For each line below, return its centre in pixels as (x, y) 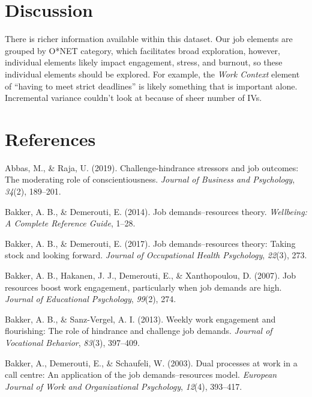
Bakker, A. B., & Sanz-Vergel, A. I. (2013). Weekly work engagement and (140, 319)
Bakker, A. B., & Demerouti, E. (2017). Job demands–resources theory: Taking (150, 243)
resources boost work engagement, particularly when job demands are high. (143, 287)
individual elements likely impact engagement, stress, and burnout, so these (144, 62)
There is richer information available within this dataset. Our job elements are (149, 39)
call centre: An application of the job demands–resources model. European (141, 374)
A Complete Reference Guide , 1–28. (70, 223)
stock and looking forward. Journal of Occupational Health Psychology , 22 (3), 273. (156, 255)
